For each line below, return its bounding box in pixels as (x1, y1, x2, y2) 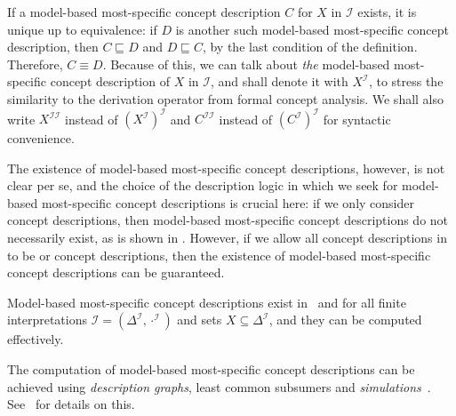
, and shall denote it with (210, 72, 348, 91)
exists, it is (357, 3, 417, 20)
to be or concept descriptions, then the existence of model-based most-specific (7, 245, 431, 264)
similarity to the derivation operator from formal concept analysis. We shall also (7, 89, 444, 108)
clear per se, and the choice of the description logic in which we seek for (7, 176, 398, 195)
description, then (7, 37, 99, 56)
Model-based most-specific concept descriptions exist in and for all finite (7, 292, 406, 311)
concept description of (50, 72, 170, 91)
